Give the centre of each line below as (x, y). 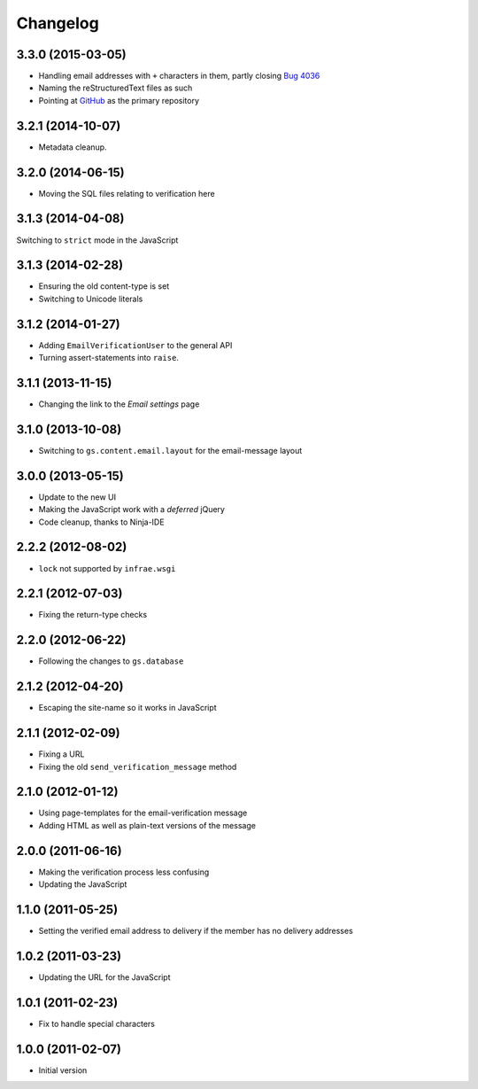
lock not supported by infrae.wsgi (107, 568)
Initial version (63, 1070)
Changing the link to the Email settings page (119, 404)
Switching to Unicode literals (91, 299)
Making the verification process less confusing (124, 872)
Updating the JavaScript (83, 884)
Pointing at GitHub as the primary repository (119, 100)
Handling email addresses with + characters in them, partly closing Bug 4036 (179, 76)
